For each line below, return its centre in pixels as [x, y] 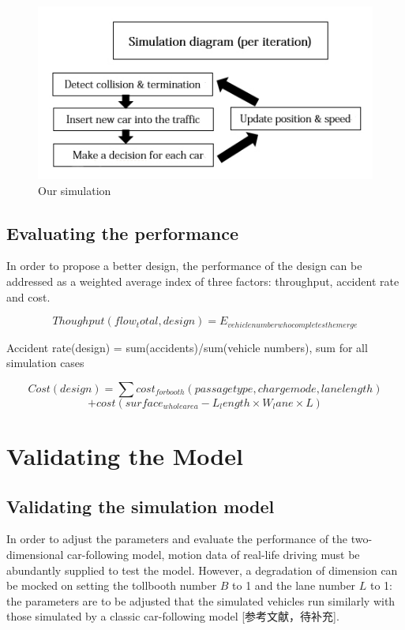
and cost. [28, 296]
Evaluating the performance [122, 232]
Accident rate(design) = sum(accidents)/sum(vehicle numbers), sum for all [187, 347]
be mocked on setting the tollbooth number [112, 585]
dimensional [35, 554]
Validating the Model [125, 455]
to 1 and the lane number [294, 585]
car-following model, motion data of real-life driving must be [214, 554]
